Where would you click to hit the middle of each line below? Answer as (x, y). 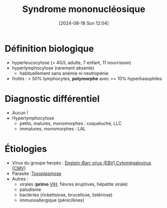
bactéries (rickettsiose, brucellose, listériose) (66, 194)
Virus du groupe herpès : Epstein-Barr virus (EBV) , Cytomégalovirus (81, 163)
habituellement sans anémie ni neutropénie (64, 73)
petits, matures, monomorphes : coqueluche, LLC (70, 123)
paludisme (30, 189)
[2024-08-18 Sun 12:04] (84, 23)
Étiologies (26, 149)
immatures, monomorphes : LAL (53, 128)
